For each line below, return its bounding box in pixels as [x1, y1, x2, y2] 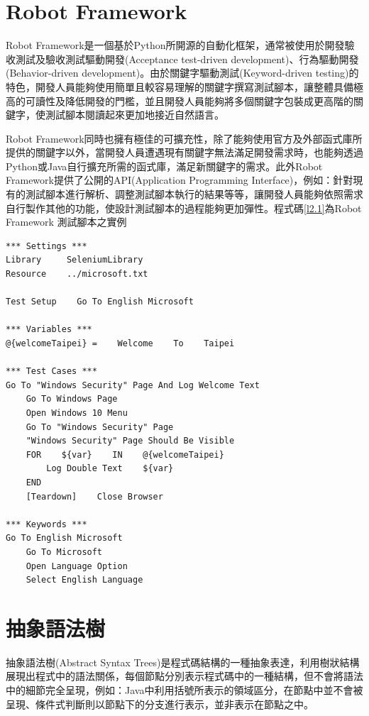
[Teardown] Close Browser [26, 491, 163, 502]
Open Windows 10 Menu [26, 407, 128, 418]
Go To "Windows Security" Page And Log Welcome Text [6, 380, 260, 390]
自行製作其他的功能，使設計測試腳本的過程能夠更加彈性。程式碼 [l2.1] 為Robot [6, 200, 362, 215]
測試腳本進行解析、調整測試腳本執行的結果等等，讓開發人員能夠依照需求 [25, 187, 363, 202]
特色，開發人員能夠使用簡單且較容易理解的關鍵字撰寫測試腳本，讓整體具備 [6, 79, 353, 94]
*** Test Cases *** [6, 366, 97, 377]
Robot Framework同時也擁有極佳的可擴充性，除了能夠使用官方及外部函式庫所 [6, 131, 363, 145]
